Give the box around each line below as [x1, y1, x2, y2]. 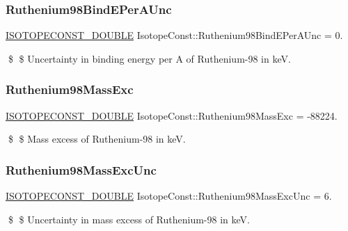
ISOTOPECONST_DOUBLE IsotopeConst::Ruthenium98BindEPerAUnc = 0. [6, 28, 343, 42]
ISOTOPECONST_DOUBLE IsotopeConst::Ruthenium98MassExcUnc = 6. [6, 189, 332, 203]
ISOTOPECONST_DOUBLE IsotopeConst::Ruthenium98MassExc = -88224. [6, 108, 338, 122]
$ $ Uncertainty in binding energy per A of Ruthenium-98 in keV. [8, 51, 291, 65]
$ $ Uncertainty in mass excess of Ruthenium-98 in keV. [8, 212, 250, 226]
